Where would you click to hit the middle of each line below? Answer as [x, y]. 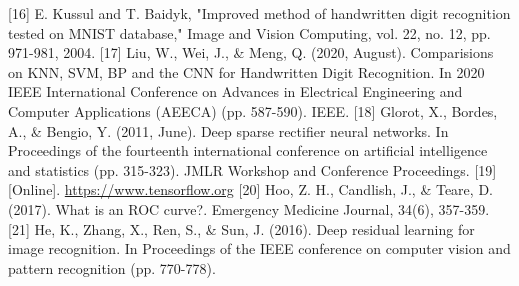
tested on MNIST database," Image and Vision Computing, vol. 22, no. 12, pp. [249, 32]
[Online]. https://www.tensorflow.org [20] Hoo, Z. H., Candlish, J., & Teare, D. [250, 189]
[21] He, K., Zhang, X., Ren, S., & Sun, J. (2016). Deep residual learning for [241, 228]
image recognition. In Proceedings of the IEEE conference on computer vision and [259, 248]
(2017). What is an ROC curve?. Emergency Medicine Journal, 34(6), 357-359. [249, 208]
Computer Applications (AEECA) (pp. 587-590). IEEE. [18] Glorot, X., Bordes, [253, 110]
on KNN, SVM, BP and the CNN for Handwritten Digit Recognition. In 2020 [246, 71]
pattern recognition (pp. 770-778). [112, 267]
